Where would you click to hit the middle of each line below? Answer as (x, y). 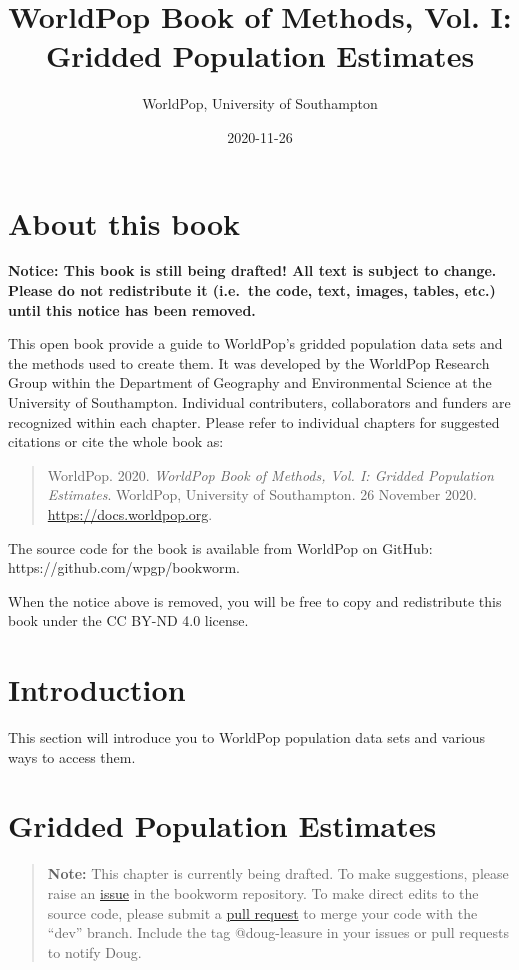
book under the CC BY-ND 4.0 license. (128, 620)
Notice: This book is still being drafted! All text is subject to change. (252, 270)
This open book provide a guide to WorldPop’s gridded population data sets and (255, 343)
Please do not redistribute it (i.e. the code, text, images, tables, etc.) (252, 290)
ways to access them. (72, 756)
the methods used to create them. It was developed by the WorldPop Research (249, 362)
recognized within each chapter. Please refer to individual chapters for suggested (254, 421)
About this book (124, 222)
